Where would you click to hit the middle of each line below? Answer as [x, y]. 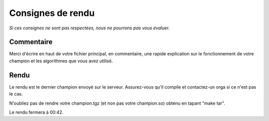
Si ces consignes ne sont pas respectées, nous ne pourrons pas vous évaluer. [89, 28]
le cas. [16, 94]
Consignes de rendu [52, 13]
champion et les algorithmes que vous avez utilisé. [61, 61]
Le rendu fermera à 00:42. [36, 112]
